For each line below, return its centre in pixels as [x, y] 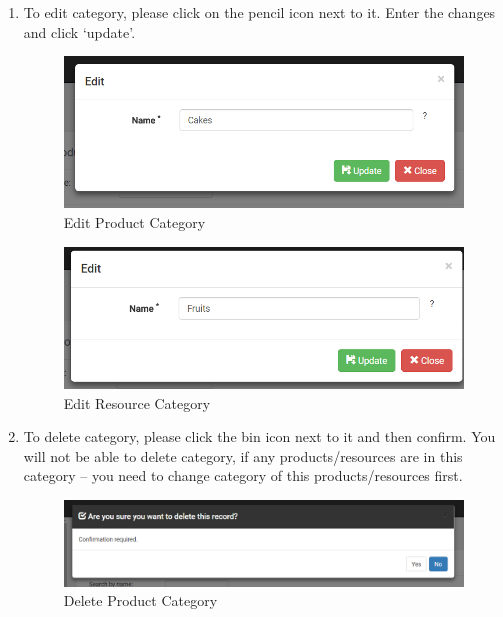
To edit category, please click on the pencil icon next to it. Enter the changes [259, 12]
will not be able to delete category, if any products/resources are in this [243, 455]
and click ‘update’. [79, 31]
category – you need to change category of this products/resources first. [243, 475]
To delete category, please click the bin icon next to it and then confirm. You [259, 436]
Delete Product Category [140, 600]
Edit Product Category [134, 221]
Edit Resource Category [137, 402]
